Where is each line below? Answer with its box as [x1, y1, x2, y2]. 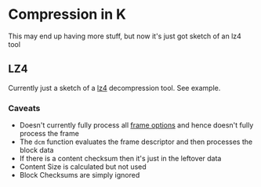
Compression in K [8, 5, 127, 23]
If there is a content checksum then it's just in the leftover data [19, 154, 222, 164]
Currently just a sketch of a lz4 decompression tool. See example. [8, 83, 221, 92]
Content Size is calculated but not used [19, 162, 147, 171]
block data [19, 146, 54, 155]
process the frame [19, 129, 80, 138]
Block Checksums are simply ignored [19, 171, 140, 180]
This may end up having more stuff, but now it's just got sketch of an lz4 [8, 31, 241, 41]
